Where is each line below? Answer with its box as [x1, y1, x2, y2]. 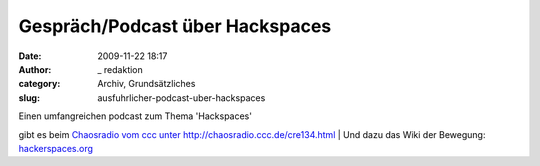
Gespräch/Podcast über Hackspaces [18, 15, 332, 37]
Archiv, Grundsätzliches [97, 78, 196, 90]
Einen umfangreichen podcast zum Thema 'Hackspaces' [18, 110, 252, 122]
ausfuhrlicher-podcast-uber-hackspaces [97, 91, 266, 104]
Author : [18, 63, 52, 75]
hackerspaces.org [18, 142, 94, 154]
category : [18, 78, 61, 90]
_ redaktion [97, 63, 144, 75]
